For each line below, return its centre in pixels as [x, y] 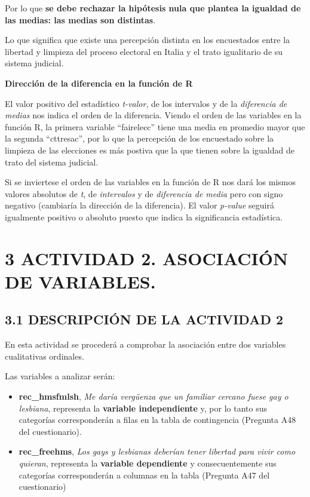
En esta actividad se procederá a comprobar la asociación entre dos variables [145, 344]
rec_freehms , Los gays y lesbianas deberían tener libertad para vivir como [157, 451]
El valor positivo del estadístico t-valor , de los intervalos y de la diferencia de [146, 103]
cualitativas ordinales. [44, 356]
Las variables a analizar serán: [60, 376]
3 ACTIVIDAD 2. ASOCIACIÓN [147, 258]
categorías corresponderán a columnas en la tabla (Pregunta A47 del [144, 475]
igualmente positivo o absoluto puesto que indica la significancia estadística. [144, 217]
